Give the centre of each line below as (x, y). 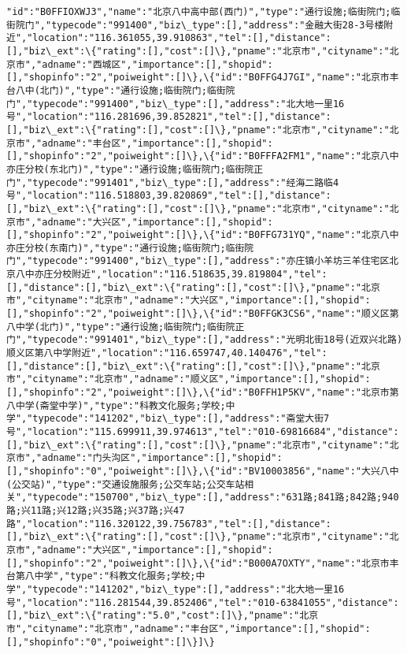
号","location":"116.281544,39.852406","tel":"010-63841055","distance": (203, 602)
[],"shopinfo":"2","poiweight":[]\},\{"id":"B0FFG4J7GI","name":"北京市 (198, 78)
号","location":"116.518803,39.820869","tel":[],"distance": (169, 196)
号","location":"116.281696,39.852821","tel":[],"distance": (169, 117)
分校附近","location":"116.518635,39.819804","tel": (190, 275)
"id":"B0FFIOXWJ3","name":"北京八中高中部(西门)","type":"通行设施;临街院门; (199, 12)
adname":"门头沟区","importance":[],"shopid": (162, 458)
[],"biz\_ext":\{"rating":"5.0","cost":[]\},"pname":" (153, 616)
